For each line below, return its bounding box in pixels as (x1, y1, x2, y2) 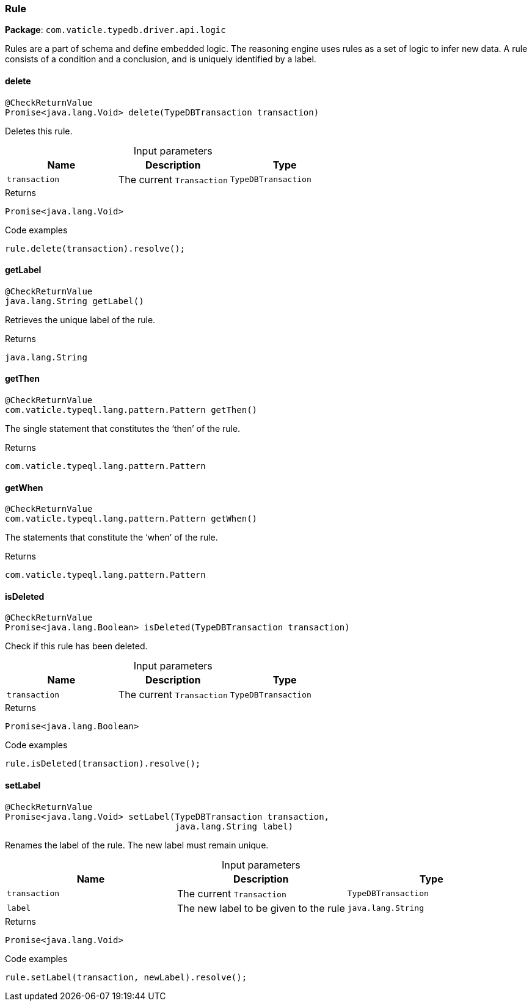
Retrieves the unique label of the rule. (5, 314, 156, 325)
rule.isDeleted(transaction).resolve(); (5, 759, 201, 769)
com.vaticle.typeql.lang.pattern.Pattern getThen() (5, 405, 258, 415)
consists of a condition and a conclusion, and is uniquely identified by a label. (5, 54, 316, 65)
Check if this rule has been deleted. (5, 641, 148, 652)
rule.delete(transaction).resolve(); (5, 243, 186, 253)
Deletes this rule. (5, 125, 73, 136)
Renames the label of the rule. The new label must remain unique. (5, 839, 269, 850)
